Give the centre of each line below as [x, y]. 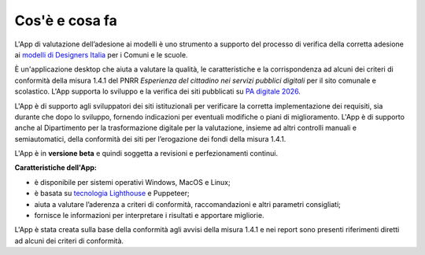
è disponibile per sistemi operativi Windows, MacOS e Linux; [133, 182]
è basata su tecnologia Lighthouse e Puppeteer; [112, 194]
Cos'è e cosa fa [66, 20]
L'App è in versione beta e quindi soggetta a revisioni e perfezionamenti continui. [146, 153]
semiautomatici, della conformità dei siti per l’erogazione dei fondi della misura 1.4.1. [150, 139]
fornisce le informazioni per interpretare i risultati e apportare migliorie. [149, 216]
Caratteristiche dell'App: [56, 168]
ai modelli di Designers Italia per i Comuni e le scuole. [101, 54]
